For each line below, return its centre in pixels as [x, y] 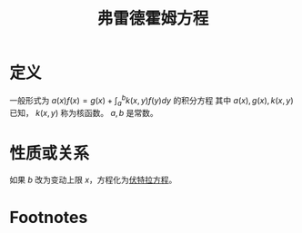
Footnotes [49, 217]
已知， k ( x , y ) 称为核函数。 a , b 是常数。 [84, 113]
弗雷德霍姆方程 [153, 19]
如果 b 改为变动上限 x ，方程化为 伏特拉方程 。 [93, 180]
